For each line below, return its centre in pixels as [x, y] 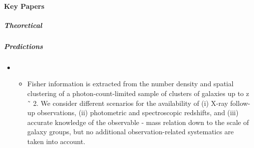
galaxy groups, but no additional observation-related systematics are [130, 132]
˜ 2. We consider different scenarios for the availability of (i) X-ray [128, 103]
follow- [240, 103]
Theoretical [23, 25]
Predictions [24, 46]
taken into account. [56, 141]
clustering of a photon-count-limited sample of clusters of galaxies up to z [138, 93]
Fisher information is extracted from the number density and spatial [130, 84]
